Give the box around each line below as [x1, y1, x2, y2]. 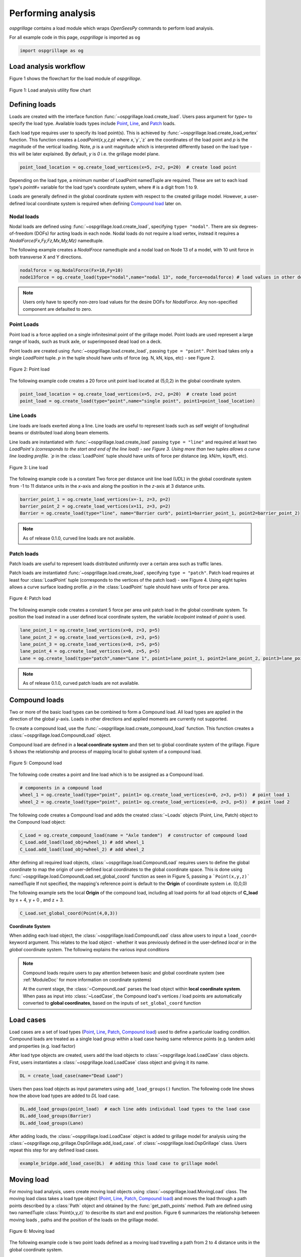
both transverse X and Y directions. [9, 254, 83, 260]
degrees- [239, 223, 258, 229]
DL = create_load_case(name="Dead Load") [20, 1072, 123, 1079]
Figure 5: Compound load [9, 760, 62, 766]
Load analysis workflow [9, 62, 85, 71]
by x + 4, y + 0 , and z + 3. [9, 896, 64, 903]
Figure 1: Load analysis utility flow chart [9, 87, 91, 93]
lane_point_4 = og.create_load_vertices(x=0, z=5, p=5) [20, 649, 161, 654]
